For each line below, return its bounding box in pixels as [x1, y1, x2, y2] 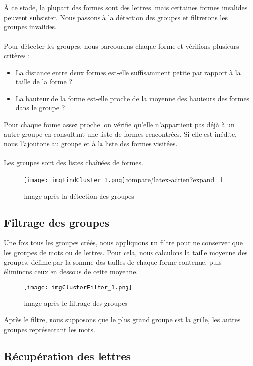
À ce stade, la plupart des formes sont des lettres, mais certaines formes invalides [4, 2, 248, 12]
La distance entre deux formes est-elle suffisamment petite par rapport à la [15, 67, 241, 77]
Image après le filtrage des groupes [24, 298, 127, 308]
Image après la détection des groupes [24, 190, 134, 201]
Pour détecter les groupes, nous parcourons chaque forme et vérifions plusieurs [4, 41, 239, 51]
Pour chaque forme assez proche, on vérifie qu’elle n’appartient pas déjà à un [4, 119, 235, 129]
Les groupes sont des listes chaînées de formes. [4, 157, 143, 168]
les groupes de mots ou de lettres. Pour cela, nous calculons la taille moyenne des [4, 247, 248, 257]
